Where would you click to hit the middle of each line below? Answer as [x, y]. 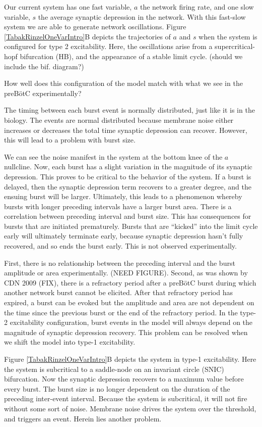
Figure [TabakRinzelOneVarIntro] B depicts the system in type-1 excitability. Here [130, 359]
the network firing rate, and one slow [197, 7]
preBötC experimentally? [43, 93]
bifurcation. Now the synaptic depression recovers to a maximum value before [124, 379]
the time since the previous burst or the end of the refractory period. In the [121, 312]
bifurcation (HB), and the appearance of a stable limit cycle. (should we [131, 56]
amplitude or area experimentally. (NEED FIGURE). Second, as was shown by [126, 273]
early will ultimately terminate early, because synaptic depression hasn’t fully [124, 236]
